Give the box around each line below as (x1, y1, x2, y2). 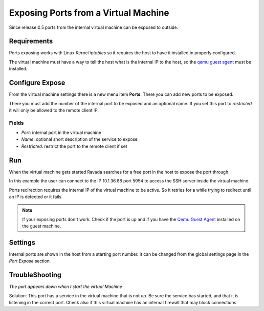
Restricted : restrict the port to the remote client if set (21, 143, 127, 149)
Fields (9, 119, 24, 126)
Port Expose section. (9, 258, 51, 264)
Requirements (9, 37, 53, 45)
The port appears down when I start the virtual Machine (9, 284, 122, 289)
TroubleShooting (9, 271, 62, 279)
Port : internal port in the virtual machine (21, 130, 102, 135)
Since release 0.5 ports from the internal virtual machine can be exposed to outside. (9, 24, 178, 30)
